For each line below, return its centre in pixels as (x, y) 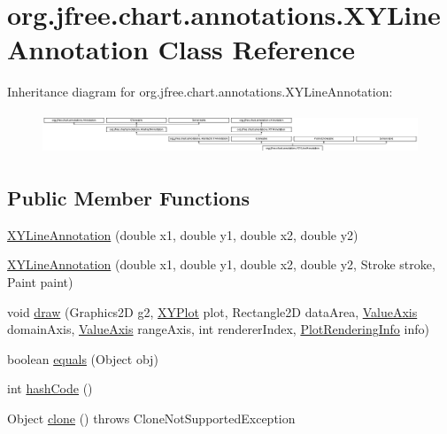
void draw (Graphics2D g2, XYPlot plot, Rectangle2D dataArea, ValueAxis (212, 311)
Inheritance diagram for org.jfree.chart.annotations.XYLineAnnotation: (200, 92)
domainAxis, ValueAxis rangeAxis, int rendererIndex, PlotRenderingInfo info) (218, 329)
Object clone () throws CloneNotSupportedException (151, 418)
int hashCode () (50, 388)
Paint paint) (40, 282)
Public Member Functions (128, 198)
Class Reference (257, 49)
